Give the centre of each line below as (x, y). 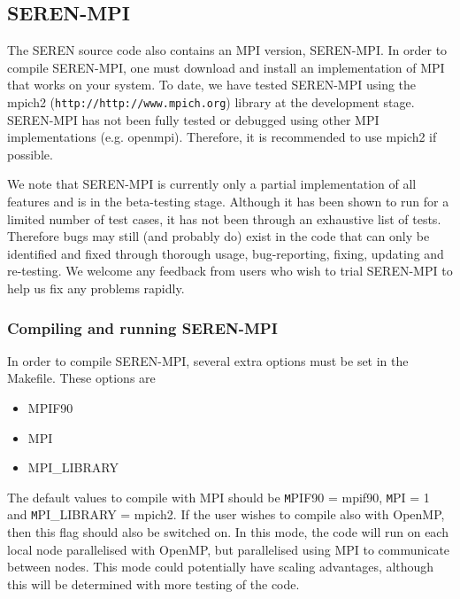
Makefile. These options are (81, 378)
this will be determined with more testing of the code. (153, 583)
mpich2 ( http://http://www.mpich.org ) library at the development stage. (211, 101)
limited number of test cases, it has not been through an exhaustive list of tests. (224, 218)
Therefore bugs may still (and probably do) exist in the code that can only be (218, 236)
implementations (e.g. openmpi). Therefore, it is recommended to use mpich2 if (222, 137)
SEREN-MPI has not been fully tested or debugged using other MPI (193, 119)
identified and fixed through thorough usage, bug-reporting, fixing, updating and (226, 253)
